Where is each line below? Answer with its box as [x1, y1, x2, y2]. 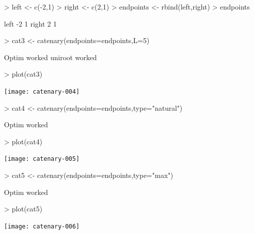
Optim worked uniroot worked [4, 52, 97, 62]
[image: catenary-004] [4, 88, 80, 95]
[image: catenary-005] [4, 155, 80, 163]
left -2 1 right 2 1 [4, 18, 57, 29]
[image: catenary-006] [4, 222, 80, 230]
